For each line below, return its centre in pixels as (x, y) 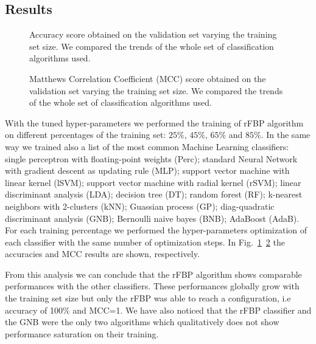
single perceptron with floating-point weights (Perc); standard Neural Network (151, 158)
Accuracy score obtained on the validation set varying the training (153, 34)
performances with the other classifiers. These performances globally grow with (152, 286)
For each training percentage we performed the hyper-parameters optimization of (156, 230)
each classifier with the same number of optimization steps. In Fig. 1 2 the (145, 242)
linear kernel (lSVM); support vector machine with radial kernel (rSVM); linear (153, 182)
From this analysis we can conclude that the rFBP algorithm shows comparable (153, 274)
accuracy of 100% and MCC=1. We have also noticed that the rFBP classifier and (158, 310)
